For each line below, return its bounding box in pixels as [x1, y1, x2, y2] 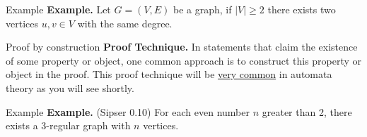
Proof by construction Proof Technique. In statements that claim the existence [6, 39, 358, 54]
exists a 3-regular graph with [6, 118, 131, 133]
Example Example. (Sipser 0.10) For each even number [6, 104, 250, 119]
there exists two [267, 2, 336, 16]
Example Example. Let [6, 2, 111, 16]
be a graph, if [173, 2, 232, 16]
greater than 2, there [262, 104, 352, 119]
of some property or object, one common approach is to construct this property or [6, 53, 362, 67]
